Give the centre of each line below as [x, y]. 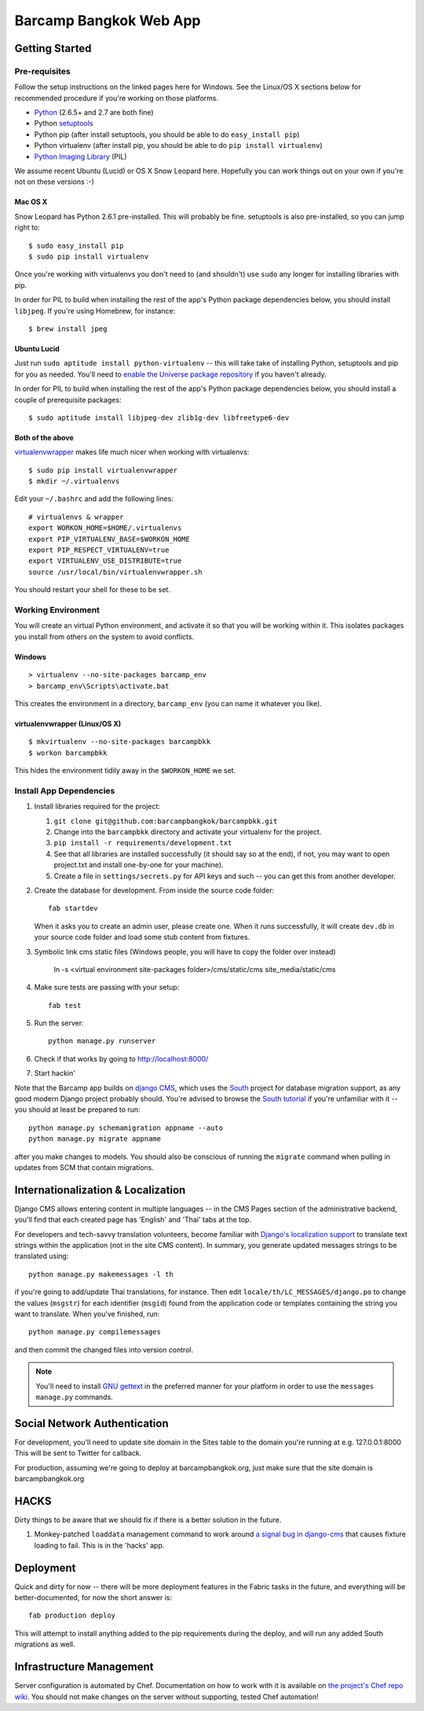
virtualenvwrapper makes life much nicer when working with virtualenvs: [132, 452]
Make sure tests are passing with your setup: [107, 988]
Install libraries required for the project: [97, 807]
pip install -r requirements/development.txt [143, 843]
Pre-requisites [42, 71]
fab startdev [73, 909]
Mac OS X [31, 202]
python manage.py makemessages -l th [101, 1274]
